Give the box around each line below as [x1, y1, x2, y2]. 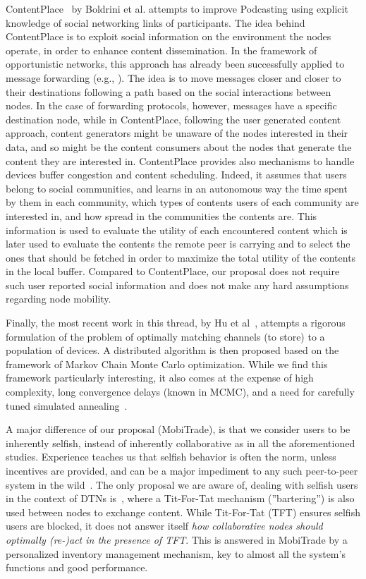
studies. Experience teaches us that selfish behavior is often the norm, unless [6, 449, 336, 464]
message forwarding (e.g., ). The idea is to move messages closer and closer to [6, 70, 341, 85]
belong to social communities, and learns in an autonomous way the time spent [6, 181, 348, 195]
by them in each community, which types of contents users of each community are [6, 195, 359, 209]
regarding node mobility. [6, 291, 111, 306]
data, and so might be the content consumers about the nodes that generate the [6, 139, 352, 154]
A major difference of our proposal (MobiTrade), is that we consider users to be [6, 422, 350, 437]
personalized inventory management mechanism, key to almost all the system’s [6, 546, 346, 561]
